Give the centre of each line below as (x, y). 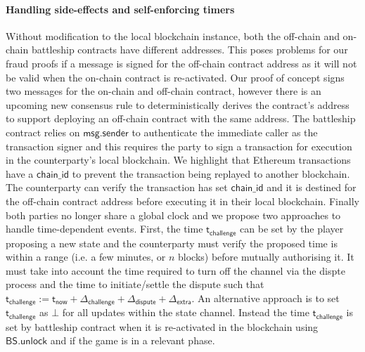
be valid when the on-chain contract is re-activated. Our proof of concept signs (175, 77)
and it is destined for (312, 187)
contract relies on (43, 132)
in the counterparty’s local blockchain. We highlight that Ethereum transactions (178, 160)
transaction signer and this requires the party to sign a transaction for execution (179, 146)
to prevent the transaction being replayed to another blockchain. (211, 173)
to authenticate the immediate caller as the (225, 132)
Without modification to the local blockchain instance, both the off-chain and (173, 35)
